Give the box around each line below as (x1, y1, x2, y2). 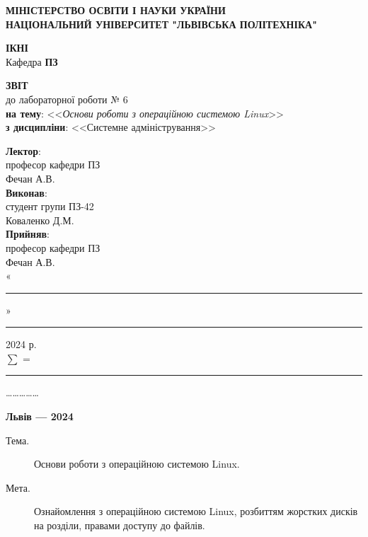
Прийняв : (6, 226, 50, 241)
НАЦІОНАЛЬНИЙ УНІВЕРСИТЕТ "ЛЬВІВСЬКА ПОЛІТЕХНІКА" (6, 16, 317, 31)
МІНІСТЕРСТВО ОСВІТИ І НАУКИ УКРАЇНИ (6, 3, 226, 17)
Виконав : (6, 185, 47, 200)
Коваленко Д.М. (6, 212, 74, 227)
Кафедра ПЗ (6, 54, 58, 69)
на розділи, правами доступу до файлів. (34, 518, 205, 533)
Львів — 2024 (6, 409, 74, 424)
